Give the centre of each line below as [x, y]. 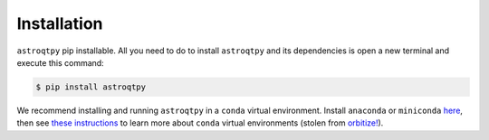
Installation [60, 23]
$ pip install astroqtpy [91, 87]
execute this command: [60, 62]
